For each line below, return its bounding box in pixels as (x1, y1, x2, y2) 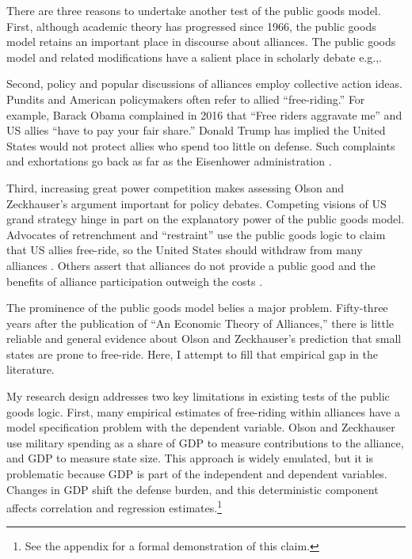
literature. (6, 361, 55, 378)
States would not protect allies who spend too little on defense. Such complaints (6, 137, 395, 154)
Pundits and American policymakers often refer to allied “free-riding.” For (6, 90, 365, 107)
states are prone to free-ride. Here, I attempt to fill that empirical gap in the (6, 345, 378, 362)
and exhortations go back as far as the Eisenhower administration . (6, 153, 332, 169)
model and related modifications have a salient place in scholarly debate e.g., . (6, 48, 382, 65)
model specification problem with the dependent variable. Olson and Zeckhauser (6, 419, 395, 435)
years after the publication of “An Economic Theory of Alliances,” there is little (6, 314, 395, 331)
